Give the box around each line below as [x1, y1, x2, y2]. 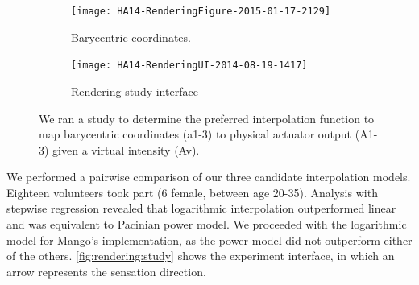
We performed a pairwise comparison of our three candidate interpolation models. [6, 168, 411, 185]
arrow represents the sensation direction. [6, 262, 206, 279]
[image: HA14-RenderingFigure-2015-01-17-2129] [71, 6, 331, 17]
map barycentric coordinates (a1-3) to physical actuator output [39, 126, 352, 142]
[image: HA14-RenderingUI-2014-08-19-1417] [71, 60, 308, 72]
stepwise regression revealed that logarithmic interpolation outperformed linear [6, 200, 396, 217]
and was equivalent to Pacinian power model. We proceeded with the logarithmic [6, 216, 407, 233]
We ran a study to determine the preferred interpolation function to [39, 109, 375, 126]
